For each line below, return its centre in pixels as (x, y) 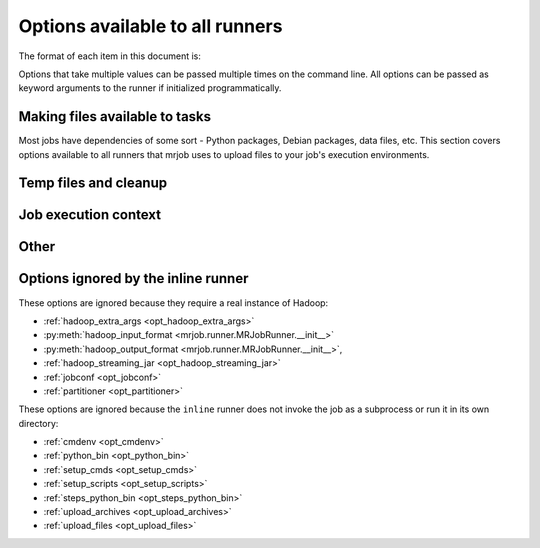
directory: (38, 423)
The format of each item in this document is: (110, 56)
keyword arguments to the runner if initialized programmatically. (150, 88)
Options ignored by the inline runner (133, 278)
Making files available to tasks (115, 116)
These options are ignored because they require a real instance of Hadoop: (173, 302)
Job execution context (90, 215)
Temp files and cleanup (93, 183)
